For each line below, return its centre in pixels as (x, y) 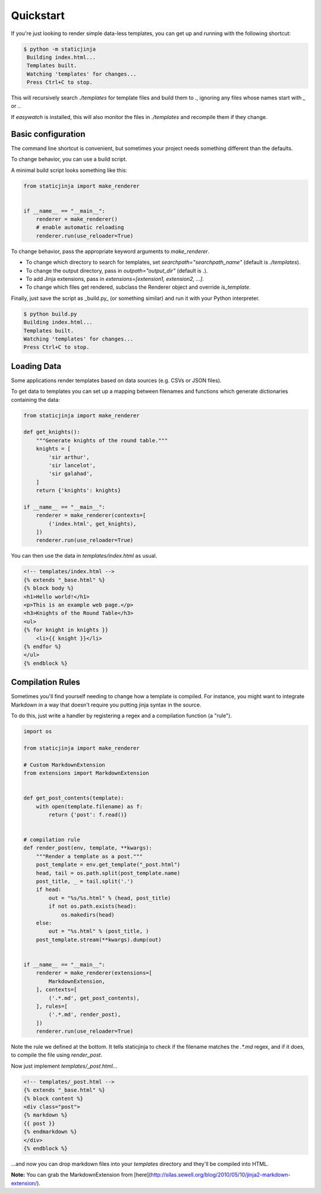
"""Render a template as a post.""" (89, 856)
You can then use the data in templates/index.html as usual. (84, 556)
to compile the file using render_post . (56, 1055)
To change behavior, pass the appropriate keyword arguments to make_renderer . (110, 251)
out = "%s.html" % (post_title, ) (99, 931)
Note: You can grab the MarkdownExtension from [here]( (81, 1175)
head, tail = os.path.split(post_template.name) (108, 873)
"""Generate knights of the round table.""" (102, 440)
